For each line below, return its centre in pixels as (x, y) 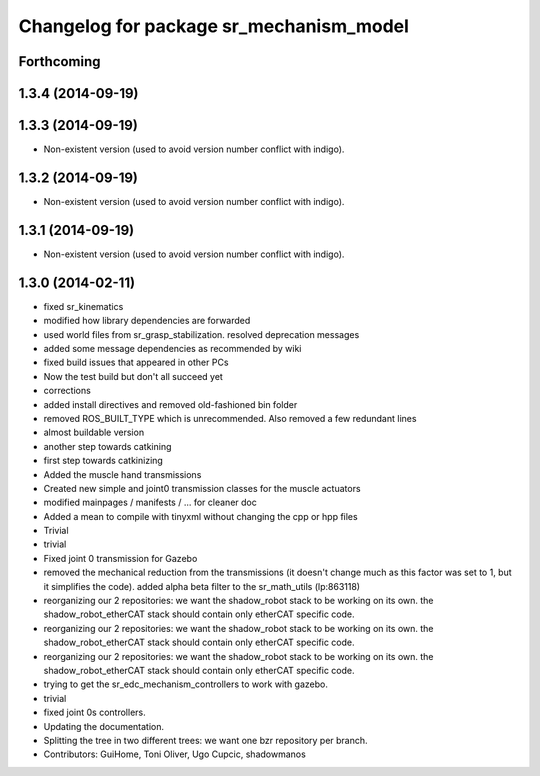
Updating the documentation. (104, 726)
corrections (67, 391)
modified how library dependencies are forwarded (147, 321)
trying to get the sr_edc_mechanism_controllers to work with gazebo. (186, 684)
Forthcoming (59, 61)
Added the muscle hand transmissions (122, 474)
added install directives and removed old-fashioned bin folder (170, 404)
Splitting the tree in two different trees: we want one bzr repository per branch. (206, 740)
